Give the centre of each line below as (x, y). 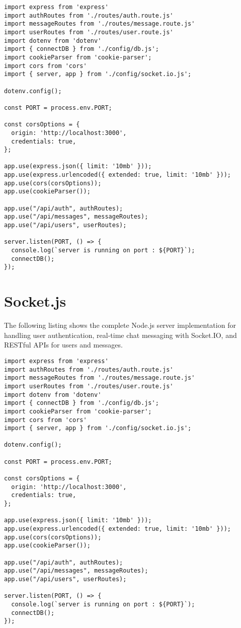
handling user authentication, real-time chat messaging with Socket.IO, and (120, 335)
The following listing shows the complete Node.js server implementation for (120, 325)
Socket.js (35, 301)
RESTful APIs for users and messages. (63, 345)
